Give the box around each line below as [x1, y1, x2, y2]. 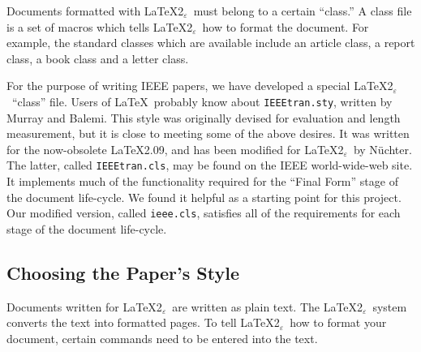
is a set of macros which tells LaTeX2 [6, 18, 193, 35]
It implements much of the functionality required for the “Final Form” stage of [6, 173, 398, 190]
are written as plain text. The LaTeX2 [172, 298, 363, 315]
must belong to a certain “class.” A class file [193, 2, 412, 19]
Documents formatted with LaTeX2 [6, 2, 184, 19]
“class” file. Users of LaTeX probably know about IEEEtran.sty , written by [11, 92, 393, 109]
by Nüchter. [353, 140, 412, 157]
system [372, 298, 407, 315]
